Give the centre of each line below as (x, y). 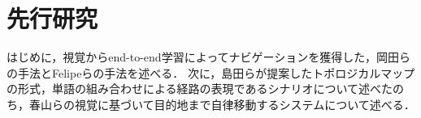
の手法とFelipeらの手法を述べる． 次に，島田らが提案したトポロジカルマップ (211, 72)
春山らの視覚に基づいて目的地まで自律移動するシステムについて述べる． (222, 104)
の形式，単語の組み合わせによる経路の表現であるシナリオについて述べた (200, 88)
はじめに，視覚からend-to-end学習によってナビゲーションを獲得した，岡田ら (208, 57)
